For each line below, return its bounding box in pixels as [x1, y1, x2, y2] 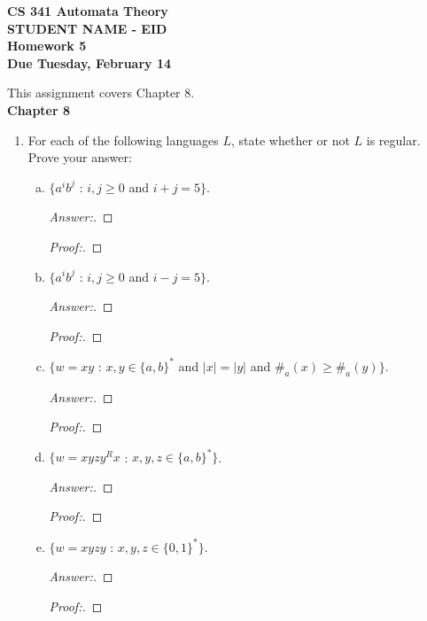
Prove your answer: [27, 148, 132, 167]
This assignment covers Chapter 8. [7, 83, 195, 102]
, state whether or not [231, 130, 350, 149]
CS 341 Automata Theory [7, 2, 168, 19]
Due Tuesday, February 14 [7, 53, 171, 72]
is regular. [366, 130, 421, 149]
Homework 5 [7, 36, 87, 55]
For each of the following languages [27, 130, 219, 149]
